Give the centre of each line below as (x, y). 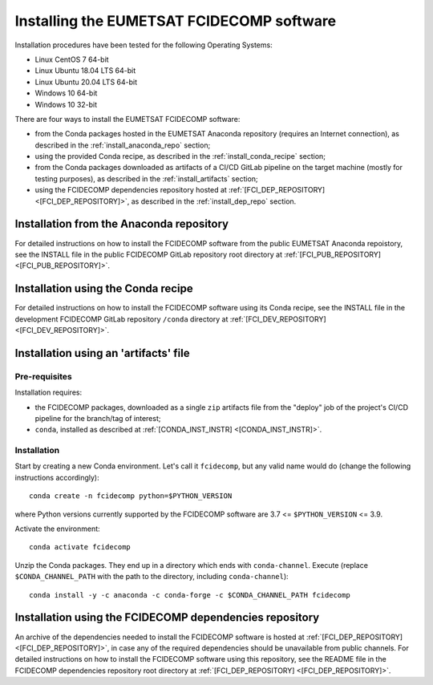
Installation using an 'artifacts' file (102, 353)
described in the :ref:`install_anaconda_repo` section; (123, 145)
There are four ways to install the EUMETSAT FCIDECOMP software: (127, 119)
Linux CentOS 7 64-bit (72, 59)
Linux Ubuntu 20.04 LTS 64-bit (86, 82)
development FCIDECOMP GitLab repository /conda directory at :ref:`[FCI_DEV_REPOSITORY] (170, 319)
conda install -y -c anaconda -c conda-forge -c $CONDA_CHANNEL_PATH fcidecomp (190, 595)
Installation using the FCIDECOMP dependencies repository (167, 618)
